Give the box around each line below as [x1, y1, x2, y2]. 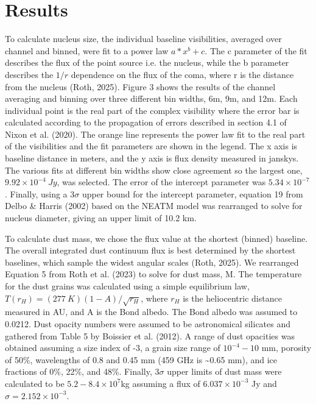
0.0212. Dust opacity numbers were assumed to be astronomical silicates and [5, 317, 291, 330]
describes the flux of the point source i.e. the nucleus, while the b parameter [5, 56, 289, 69]
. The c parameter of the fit [205, 44, 307, 57]
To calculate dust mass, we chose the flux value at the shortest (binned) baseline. [5, 232, 308, 244]
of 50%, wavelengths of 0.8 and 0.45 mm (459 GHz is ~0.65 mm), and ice [5, 353, 278, 366]
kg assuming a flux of [121, 377, 200, 389]
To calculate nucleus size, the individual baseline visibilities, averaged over [5, 32, 282, 45]
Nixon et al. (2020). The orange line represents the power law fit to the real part [5, 127, 306, 140]
